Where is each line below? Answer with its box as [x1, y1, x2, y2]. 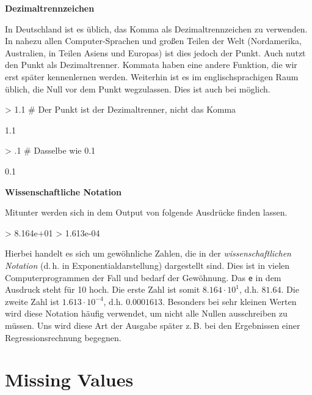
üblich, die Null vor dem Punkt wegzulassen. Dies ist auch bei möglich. [5, 82, 270, 95]
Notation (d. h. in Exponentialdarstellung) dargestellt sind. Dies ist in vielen [5, 258, 290, 271]
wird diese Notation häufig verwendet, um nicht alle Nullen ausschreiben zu [5, 307, 288, 320]
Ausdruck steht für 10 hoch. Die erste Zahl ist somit [5, 283, 200, 296]
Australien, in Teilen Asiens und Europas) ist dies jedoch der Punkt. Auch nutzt [5, 46, 306, 59]
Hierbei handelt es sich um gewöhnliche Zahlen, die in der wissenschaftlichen [5, 247, 291, 260]
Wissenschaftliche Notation [5, 185, 122, 198]
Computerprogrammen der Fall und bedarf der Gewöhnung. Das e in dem [5, 271, 281, 284]
